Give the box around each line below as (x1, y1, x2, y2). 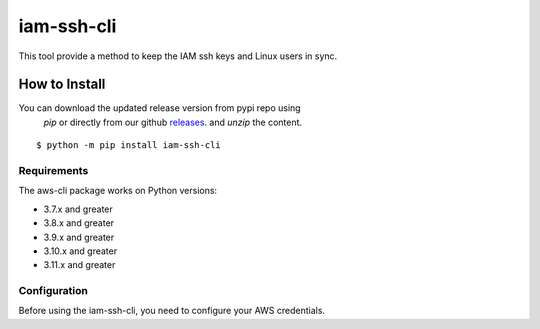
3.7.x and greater (43, 203, 114, 215)
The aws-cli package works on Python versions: (18, 185, 218, 197)
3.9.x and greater (43, 231, 115, 243)
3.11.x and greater (43, 259, 116, 271)
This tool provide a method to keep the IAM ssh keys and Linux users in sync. (18, 50, 338, 62)
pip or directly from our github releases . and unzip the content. (43, 116, 303, 128)
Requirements (18, 164, 89, 177)
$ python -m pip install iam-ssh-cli (36, 140, 222, 151)
